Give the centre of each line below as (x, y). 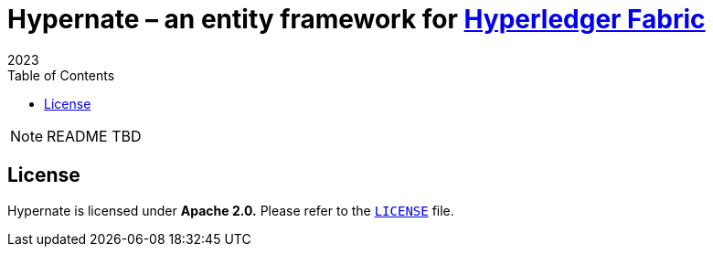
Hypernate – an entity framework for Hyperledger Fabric (356, 19)
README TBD (94, 136)
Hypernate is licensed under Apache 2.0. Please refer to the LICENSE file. (231, 210)
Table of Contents (61, 75)
